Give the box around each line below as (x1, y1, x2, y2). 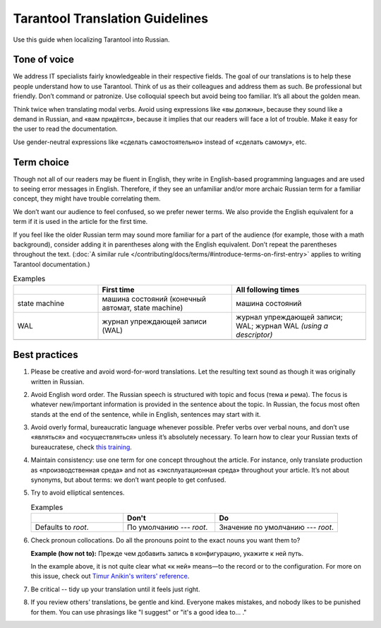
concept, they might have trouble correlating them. (13, 194, 161, 203)
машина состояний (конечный (102, 294, 206, 304)
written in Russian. (30, 377, 85, 386)
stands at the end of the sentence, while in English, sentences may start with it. (30, 410, 261, 418)
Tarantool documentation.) (13, 260, 91, 268)
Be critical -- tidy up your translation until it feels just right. (30, 585, 200, 593)
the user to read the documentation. (13, 124, 118, 134)
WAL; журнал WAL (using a (236, 321, 328, 331)
